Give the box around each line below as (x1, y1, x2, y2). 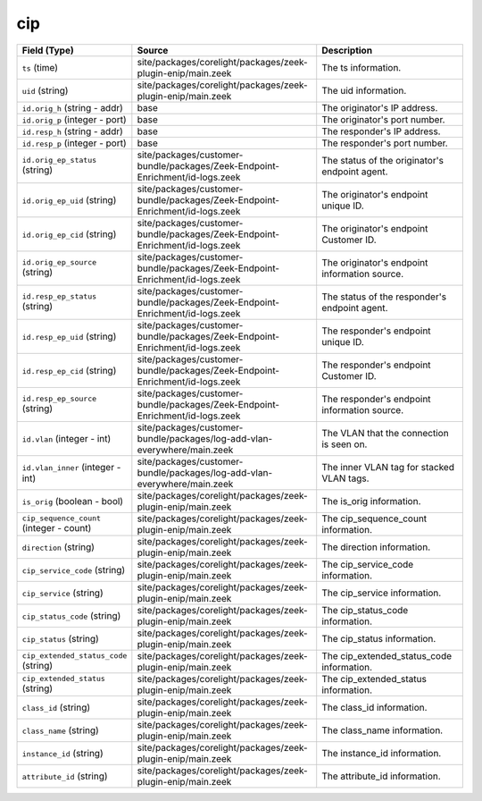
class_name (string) (21, 724, 100, 737)
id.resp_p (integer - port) (21, 137, 127, 149)
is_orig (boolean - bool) (21, 494, 124, 507)
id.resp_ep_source (21, 394, 97, 404)
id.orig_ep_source (21, 257, 97, 267)
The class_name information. (321, 724, 444, 737)
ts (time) (21, 61, 58, 73)
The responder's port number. (321, 137, 448, 149)
